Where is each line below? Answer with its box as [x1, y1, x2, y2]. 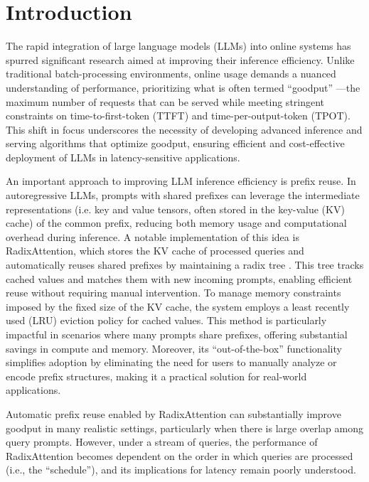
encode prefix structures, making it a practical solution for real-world [6, 368, 307, 383]
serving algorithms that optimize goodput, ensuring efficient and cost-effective [6, 136, 345, 151]
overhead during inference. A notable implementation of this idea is [6, 229, 299, 244]
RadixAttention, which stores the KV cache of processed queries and [6, 243, 304, 258]
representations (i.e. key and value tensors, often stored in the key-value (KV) [6, 201, 345, 216]
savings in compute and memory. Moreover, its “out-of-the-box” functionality [6, 341, 342, 355]
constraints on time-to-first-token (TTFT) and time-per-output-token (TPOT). [6, 108, 351, 123]
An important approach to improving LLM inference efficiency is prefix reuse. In [6, 173, 356, 188]
